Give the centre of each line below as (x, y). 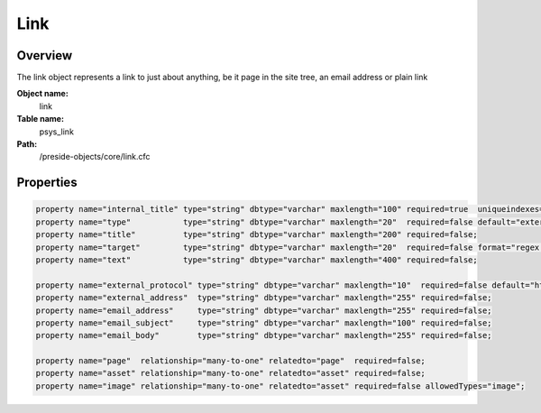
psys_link (56, 132)
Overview (45, 55)
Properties (47, 183)
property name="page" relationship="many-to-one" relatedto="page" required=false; (230, 361)
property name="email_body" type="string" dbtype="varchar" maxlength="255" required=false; (264, 335)
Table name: (41, 119)
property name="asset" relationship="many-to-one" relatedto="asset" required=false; (230, 373)
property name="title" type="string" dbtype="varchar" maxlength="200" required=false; (257, 235)
